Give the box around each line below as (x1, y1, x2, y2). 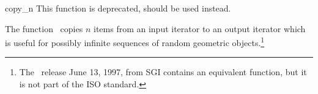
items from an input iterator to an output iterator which (93, 22, 306, 35)
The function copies (5, 22, 83, 35)
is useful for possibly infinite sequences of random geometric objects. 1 (5, 35, 265, 49)
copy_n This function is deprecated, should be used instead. (5, 2, 231, 14)
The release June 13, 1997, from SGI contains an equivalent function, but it (19, 65, 307, 78)
